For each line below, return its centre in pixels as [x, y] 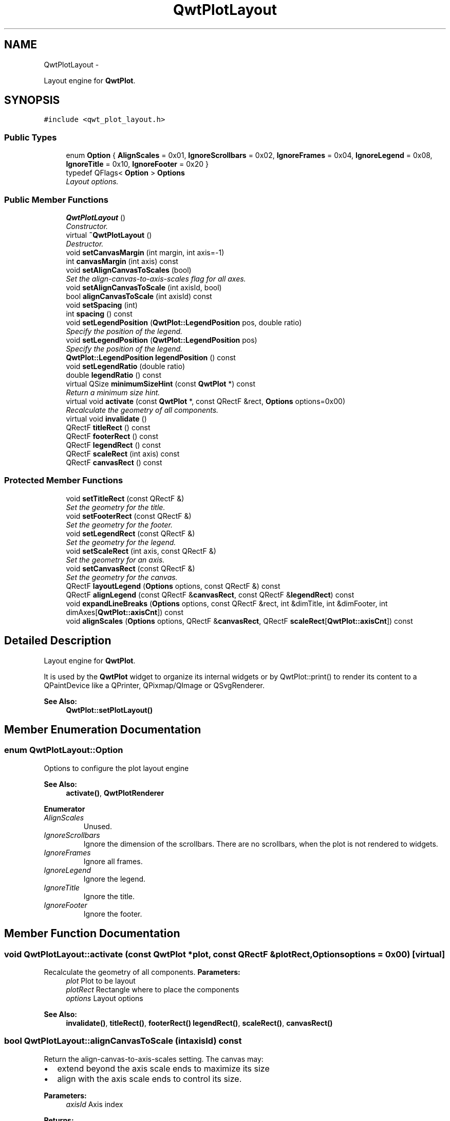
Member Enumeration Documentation [103, 729]
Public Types [31, 137]
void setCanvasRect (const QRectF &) [130, 568]
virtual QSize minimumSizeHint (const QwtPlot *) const [161, 383]
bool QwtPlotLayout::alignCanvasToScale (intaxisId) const [123, 1041]
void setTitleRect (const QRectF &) [125, 498]
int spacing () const [99, 313]
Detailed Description [58, 641]
